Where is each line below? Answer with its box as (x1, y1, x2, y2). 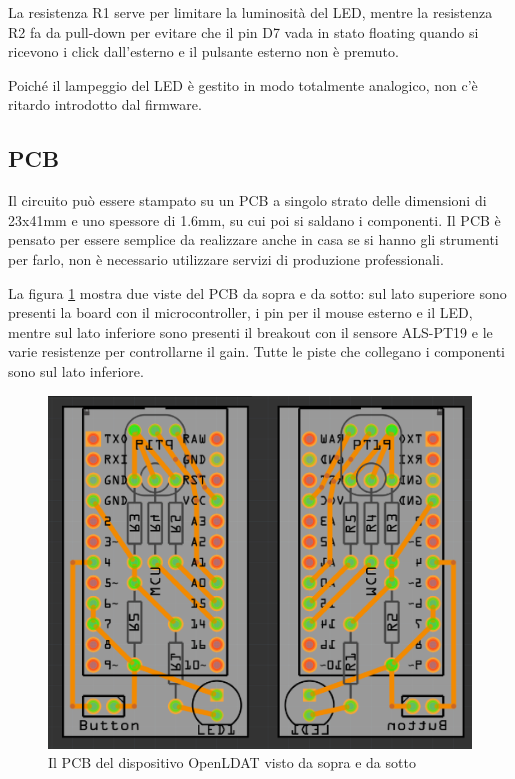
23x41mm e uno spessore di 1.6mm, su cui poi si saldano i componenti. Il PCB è (8, 209, 501, 230)
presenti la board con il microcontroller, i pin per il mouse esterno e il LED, (8, 302, 473, 323)
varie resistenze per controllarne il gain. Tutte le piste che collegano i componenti (8, 341, 505, 362)
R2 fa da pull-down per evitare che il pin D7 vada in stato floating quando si (8, 21, 479, 42)
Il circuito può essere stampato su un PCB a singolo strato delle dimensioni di (8, 190, 487, 211)
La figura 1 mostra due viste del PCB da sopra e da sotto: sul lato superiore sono (8, 282, 507, 303)
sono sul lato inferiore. (8, 360, 144, 381)
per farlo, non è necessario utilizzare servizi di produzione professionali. (8, 248, 444, 269)
